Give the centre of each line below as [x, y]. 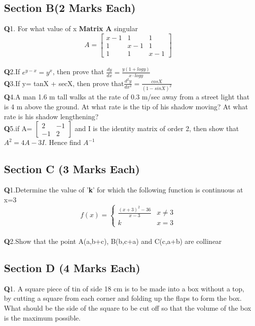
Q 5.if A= [18, 128]
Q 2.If [12, 71]
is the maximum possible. [42, 317]
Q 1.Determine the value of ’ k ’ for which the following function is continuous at [124, 189]
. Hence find [63, 142]
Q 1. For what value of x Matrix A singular [71, 28]
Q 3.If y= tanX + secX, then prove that [64, 83]
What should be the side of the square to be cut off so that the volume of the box [128, 308]
